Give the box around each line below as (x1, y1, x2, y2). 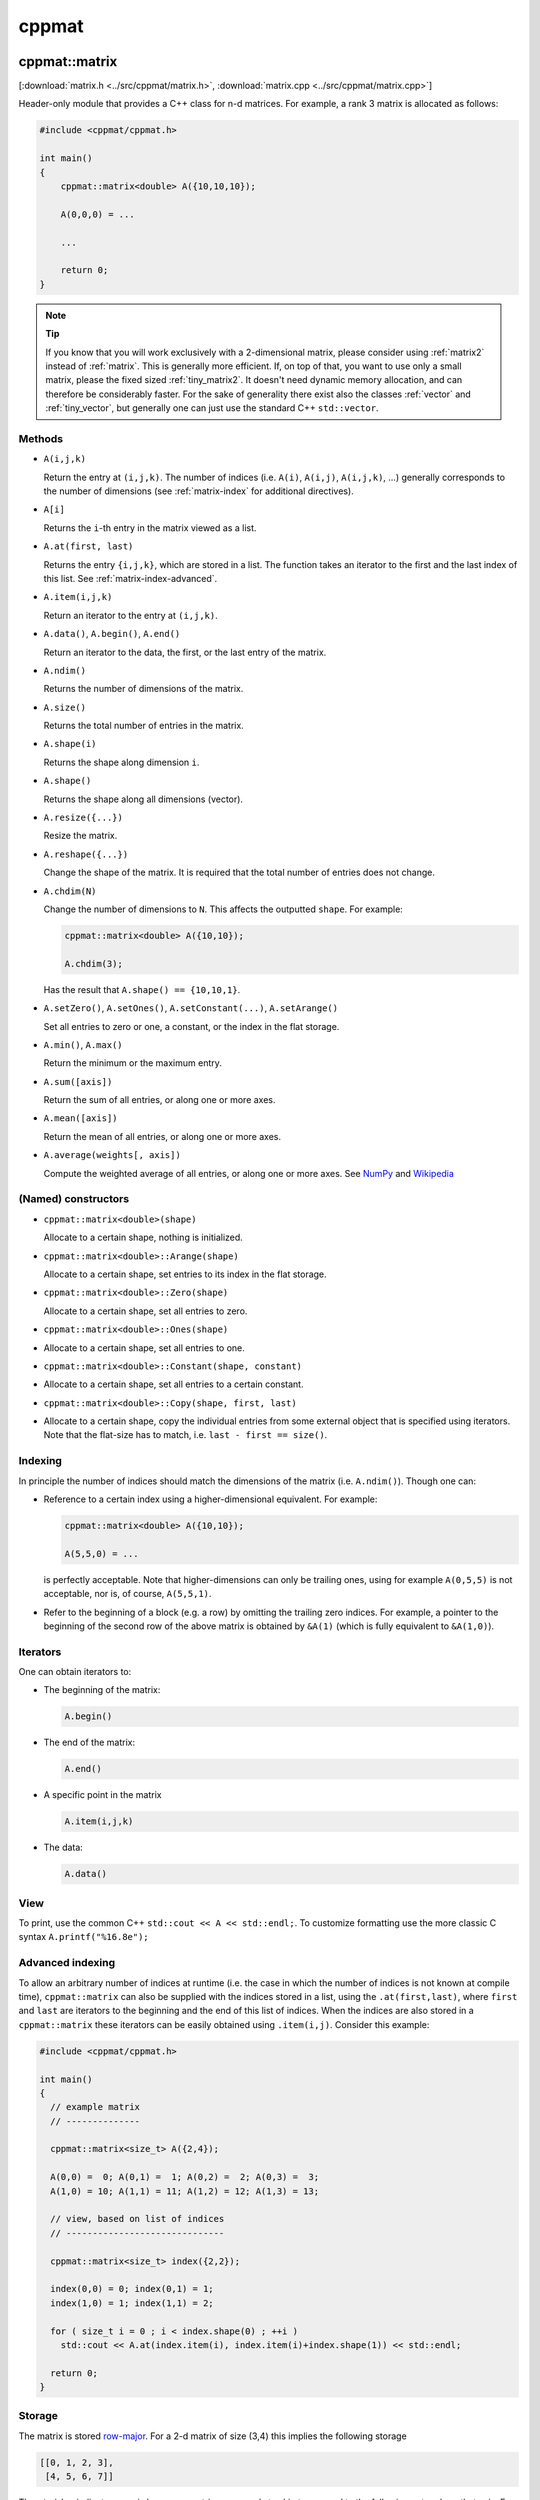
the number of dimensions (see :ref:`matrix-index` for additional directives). (43, 485, 354, 497)
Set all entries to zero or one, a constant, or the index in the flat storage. (43, 1020, 340, 1032)
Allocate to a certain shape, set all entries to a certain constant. (43, 1378, 304, 1390)
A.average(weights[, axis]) (43, 1150, 182, 1161)
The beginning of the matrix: (43, 1684, 161, 1696)
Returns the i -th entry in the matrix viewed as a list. (43, 521, 257, 534)
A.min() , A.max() (43, 1038, 124, 1050)
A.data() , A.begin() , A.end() (43, 628, 181, 640)
